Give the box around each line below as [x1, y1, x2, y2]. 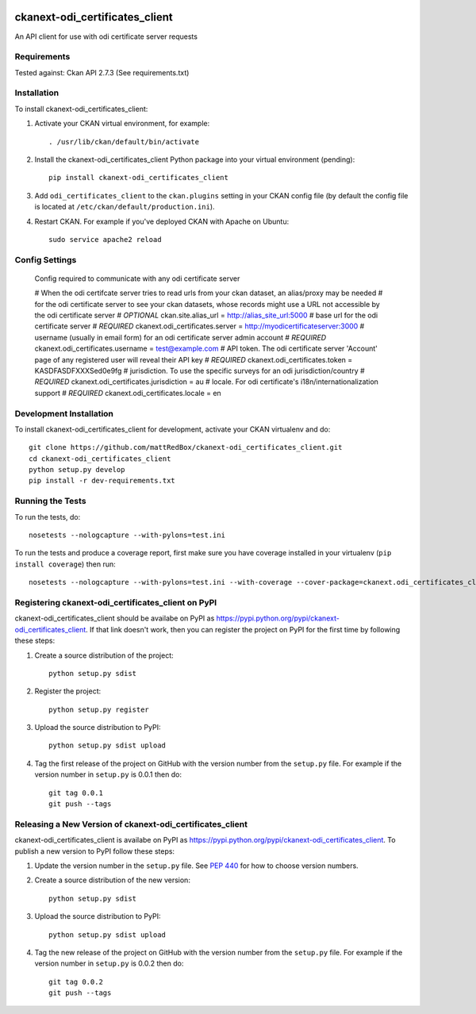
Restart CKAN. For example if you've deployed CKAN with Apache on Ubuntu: [34, 217, 290, 226]
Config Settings [14, 254, 77, 265]
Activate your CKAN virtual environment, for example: [34, 119, 210, 129]
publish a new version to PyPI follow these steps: [14, 846, 175, 856]
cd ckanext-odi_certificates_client [29, 454, 171, 463]
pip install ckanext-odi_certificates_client [48, 173, 229, 182]
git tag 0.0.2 [48, 977, 103, 986]
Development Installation [14, 408, 114, 419]
